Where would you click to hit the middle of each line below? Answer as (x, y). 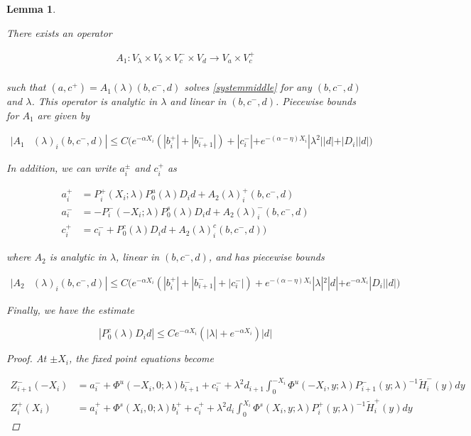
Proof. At (27, 358)
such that (26, 87)
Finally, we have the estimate (70, 309)
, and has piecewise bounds (266, 257)
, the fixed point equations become (141, 358)
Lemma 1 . (31, 9)
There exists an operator (59, 32)
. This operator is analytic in (94, 101)
